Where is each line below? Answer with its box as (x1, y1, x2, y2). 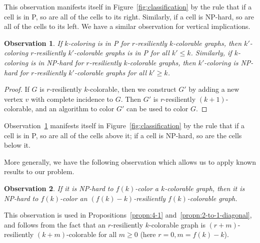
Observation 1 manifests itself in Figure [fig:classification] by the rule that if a (4, 120, 245, 130)
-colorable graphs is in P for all (74, 47, 169, 58)
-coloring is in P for (68, 37, 129, 48)
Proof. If (4, 84, 29, 94)
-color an (60, 193, 87, 203)
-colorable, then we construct (87, 84, 176, 94)
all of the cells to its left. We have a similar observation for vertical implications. (4, 21, 250, 31)
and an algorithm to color (35, 103, 114, 114)
